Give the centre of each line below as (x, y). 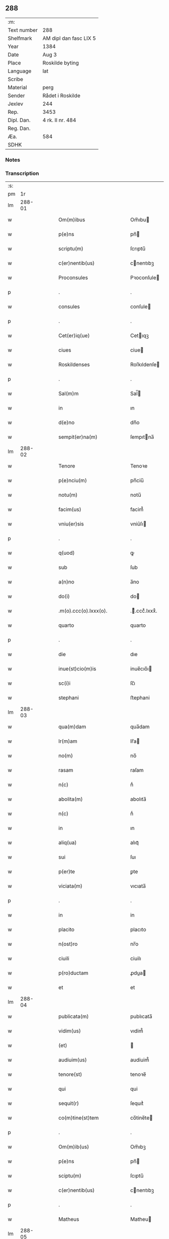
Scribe (16, 79)
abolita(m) (71, 799)
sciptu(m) (70, 1176)
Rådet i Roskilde (61, 95)
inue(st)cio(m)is (77, 669)
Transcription (22, 173)
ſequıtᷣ (137, 1103)
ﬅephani (140, 698)
